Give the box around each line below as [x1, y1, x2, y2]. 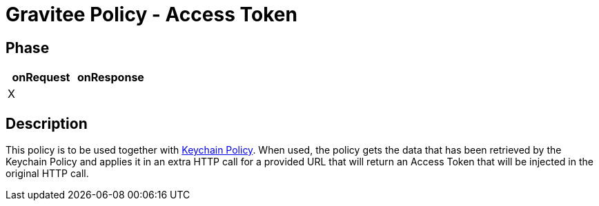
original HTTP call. [6, 167, 89, 180]
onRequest [12, 70, 70, 85]
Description [6, 114, 88, 132]
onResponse [77, 70, 144, 85]
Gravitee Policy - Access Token [6, 3, 297, 26]
